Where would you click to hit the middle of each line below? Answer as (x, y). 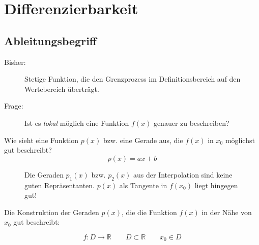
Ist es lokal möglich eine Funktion (77, 123)
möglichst (240, 140)
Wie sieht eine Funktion (41, 140)
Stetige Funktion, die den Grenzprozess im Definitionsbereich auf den (133, 79)
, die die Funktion (149, 212)
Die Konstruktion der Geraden (52, 212)
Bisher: (15, 62)
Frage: (14, 106)
